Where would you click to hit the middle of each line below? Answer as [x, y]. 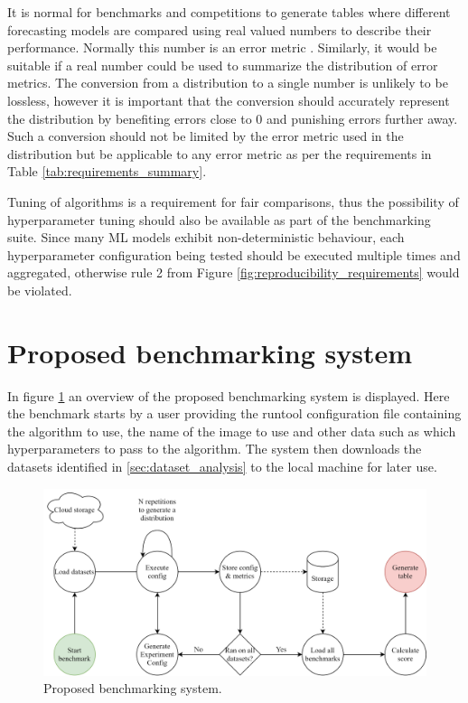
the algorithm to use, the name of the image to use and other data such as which [232, 431]
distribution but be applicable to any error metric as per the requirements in [220, 153]
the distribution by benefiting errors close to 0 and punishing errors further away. [233, 118]
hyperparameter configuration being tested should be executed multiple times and [234, 254]
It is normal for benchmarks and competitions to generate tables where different [229, 12]
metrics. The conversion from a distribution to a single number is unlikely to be [228, 83]
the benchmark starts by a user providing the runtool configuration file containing [234, 413]
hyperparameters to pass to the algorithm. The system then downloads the [215, 449]
